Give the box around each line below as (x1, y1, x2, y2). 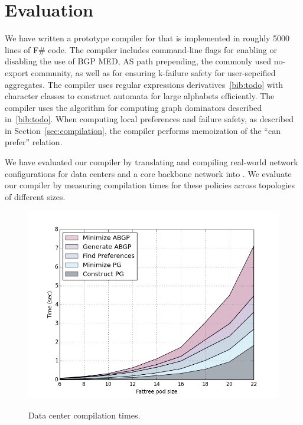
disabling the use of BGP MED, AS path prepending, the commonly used (5, 55, 272, 67)
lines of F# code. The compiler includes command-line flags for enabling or (5, 43, 277, 55)
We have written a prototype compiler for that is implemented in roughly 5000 (5, 32, 290, 44)
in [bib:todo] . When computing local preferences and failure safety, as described (5, 113, 294, 125)
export (5, 66, 28, 79)
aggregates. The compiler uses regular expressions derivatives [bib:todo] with (5, 78, 283, 90)
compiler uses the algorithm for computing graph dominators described (5, 101, 262, 113)
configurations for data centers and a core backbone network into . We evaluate (5, 167, 292, 179)
